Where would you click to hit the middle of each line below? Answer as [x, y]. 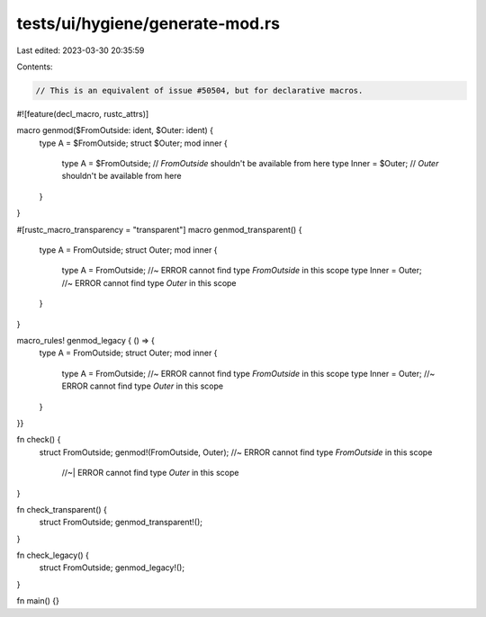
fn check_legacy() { [53, 555]
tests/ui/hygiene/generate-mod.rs [148, 23]
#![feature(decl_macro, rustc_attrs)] [83, 113]
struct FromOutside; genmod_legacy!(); [112, 568]
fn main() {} [38, 601]
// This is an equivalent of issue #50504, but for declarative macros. [199, 90]
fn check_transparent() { [62, 509]
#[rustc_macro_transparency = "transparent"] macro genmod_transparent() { [159, 229]
